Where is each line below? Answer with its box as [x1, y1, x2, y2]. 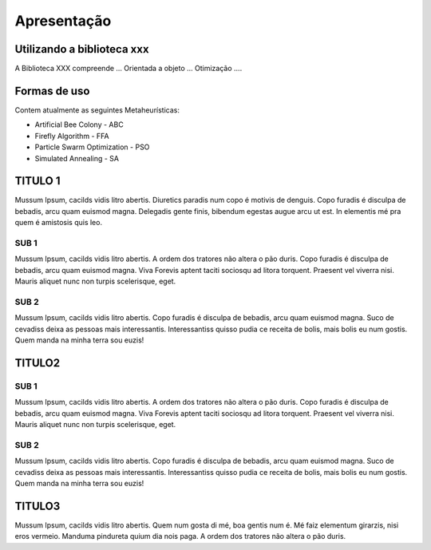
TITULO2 [14, 356, 60, 370]
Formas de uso [14, 84, 90, 97]
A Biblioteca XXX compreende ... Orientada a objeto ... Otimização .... [14, 64, 243, 73]
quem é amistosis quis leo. [14, 218, 103, 228]
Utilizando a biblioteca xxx [14, 42, 149, 56]
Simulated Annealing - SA [34, 153, 120, 163]
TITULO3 [14, 499, 61, 512]
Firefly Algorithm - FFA [34, 131, 109, 140]
